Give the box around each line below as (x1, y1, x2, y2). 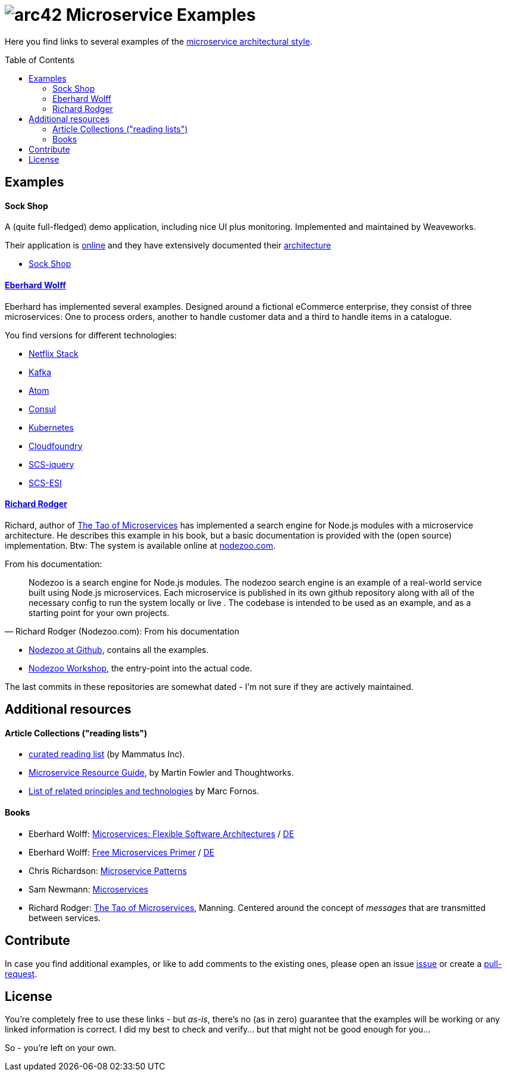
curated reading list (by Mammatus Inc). (29, 749, 185, 760)
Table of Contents (5, 54, 75, 65)
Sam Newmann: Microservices (29, 884, 148, 894)
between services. (29, 912, 101, 923)
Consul (29, 403, 56, 414)
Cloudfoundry (29, 440, 83, 451)
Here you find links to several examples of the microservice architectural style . (5, 36, 312, 46)
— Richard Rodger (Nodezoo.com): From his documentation (5, 626, 239, 636)
